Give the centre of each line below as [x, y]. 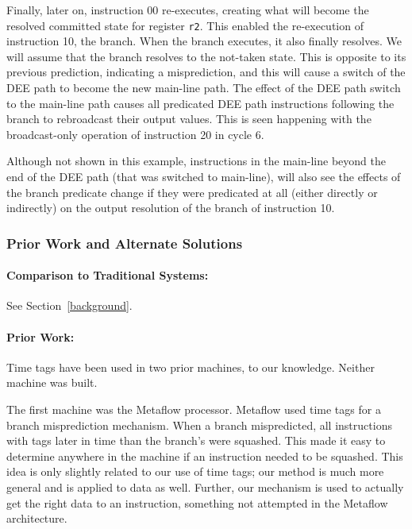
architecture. [37, 518]
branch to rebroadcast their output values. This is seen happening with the [189, 119]
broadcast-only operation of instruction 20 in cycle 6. [135, 134]
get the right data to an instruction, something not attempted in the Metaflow [197, 502]
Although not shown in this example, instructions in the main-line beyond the [196, 161]
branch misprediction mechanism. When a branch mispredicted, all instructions [199, 425]
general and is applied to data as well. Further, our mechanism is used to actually [205, 487]
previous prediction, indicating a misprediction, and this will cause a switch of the [206, 72]
